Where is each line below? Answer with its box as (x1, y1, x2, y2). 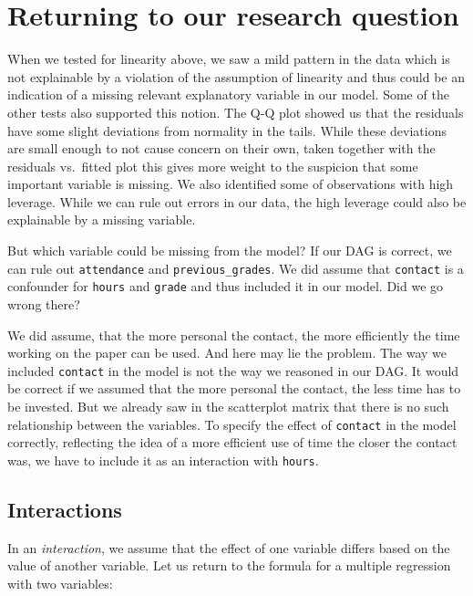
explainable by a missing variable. (7, 210, 196, 229)
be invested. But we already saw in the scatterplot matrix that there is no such (7, 397, 449, 415)
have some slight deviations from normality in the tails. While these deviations (7, 120, 447, 140)
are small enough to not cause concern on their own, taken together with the (7, 139, 436, 158)
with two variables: (7, 573, 113, 592)
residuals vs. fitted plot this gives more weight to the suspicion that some (7, 156, 418, 175)
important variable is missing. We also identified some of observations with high (7, 174, 454, 193)
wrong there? (7, 294, 80, 313)
